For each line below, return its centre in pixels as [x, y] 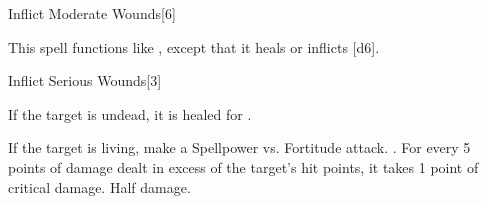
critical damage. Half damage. [99, 186]
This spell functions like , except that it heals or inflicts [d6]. [194, 46]
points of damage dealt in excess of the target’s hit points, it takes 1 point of [243, 166]
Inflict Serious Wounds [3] [85, 80]
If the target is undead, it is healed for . [130, 113]
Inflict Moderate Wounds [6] [92, 13]
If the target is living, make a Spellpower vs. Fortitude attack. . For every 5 [239, 147]
